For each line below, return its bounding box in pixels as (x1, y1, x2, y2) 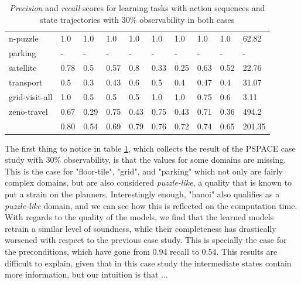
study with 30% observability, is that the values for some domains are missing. (5, 153, 286, 166)
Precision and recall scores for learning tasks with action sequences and (9, 2, 265, 13)
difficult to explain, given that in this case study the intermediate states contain (5, 256, 292, 269)
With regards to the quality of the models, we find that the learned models (5, 211, 274, 223)
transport (9, 76, 43, 88)
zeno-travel (9, 105, 48, 117)
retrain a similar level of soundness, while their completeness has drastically (5, 222, 276, 234)
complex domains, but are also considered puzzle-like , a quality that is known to (5, 176, 292, 189)
